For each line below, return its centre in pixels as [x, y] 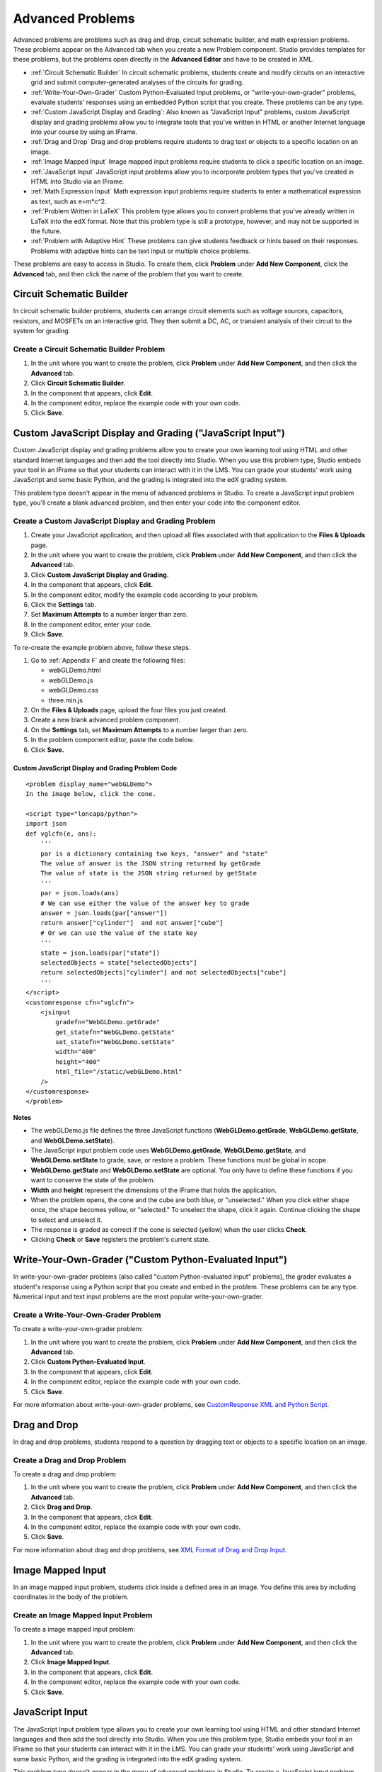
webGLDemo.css [74, 690]
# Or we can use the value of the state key [118, 933]
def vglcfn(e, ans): [61, 834]
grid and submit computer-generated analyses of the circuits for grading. [137, 82]
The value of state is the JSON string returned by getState [149, 873]
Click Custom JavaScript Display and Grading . [100, 575]
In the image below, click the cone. [91, 794]
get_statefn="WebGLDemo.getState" [115, 1032]
